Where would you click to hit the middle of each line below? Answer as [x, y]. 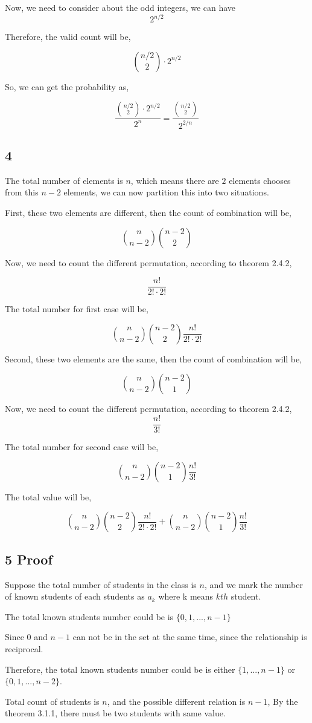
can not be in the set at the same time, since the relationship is [190, 637]
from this [22, 192]
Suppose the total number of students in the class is [101, 584]
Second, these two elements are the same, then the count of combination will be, [154, 358]
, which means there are [175, 180]
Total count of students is [52, 701]
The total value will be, [48, 496]
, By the [283, 701]
